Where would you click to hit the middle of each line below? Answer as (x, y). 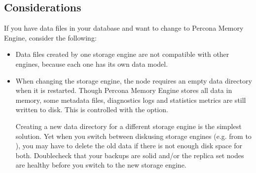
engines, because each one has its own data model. (92, 64)
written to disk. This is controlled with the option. (92, 109)
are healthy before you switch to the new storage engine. (101, 165)
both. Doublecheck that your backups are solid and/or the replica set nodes (130, 155)
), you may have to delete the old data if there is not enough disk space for (129, 146)
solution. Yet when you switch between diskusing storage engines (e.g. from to (133, 136)
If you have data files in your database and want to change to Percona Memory (124, 28)
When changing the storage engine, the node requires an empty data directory (134, 80)
